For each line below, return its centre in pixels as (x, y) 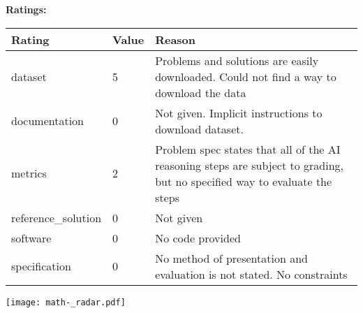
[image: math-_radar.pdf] (66, 302)
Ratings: (26, 9)
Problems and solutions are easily (237, 60)
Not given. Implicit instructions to (239, 112)
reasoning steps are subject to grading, (249, 165)
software (31, 238)
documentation (48, 121)
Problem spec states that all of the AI (248, 149)
